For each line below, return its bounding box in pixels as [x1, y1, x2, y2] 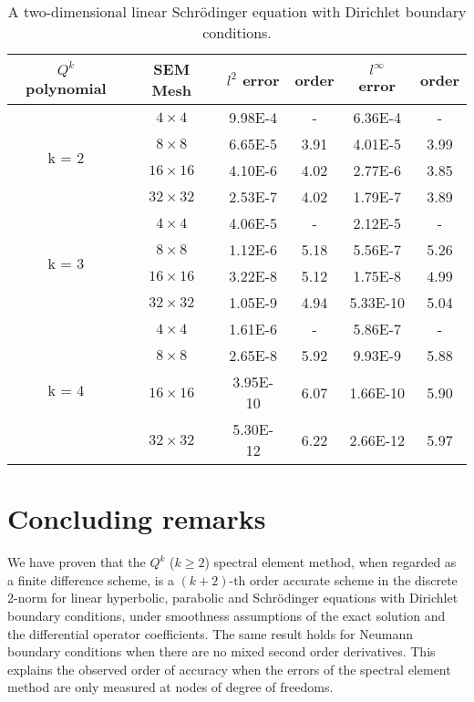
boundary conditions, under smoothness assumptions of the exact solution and [7, 605, 446, 625]
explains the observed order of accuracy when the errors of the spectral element [7, 659, 451, 678]
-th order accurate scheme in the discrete [229, 570, 458, 589]
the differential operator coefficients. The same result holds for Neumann [7, 624, 413, 643]
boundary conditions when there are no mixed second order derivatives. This [7, 642, 436, 661]
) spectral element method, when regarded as [204, 552, 457, 572]
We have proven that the [7, 552, 146, 572]
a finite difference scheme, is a [7, 570, 174, 589]
